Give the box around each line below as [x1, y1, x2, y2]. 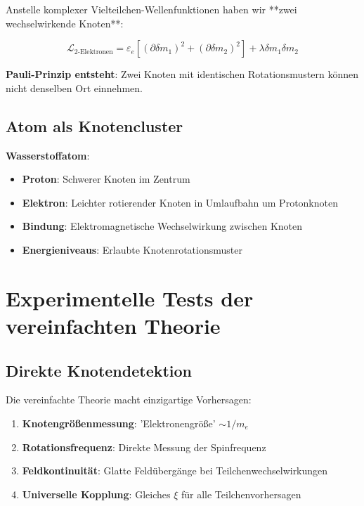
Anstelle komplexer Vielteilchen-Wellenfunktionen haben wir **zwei [6, 2, 297, 16]
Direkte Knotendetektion [6, 359, 193, 381]
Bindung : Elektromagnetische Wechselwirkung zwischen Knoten [22, 219, 302, 233]
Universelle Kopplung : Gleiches [22, 486, 171, 501]
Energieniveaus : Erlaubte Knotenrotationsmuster [22, 242, 242, 257]
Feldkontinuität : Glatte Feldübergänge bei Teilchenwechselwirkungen [22, 463, 328, 478]
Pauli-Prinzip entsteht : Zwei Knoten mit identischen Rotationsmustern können [6, 67, 359, 82]
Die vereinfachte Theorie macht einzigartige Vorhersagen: [6, 392, 252, 407]
